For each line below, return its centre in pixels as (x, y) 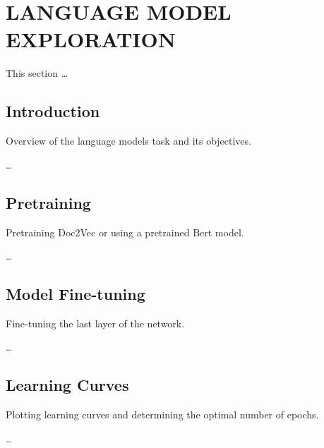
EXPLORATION (91, 39)
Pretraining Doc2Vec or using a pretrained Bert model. (125, 232)
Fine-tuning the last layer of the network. (95, 323)
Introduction (53, 111)
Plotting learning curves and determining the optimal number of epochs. (162, 414)
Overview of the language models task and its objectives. (128, 141)
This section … (37, 73)
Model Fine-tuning (76, 294)
